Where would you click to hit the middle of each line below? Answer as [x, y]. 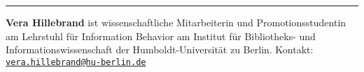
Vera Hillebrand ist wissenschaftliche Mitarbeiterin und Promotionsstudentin [176, 22]
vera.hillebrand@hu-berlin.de [76, 62]
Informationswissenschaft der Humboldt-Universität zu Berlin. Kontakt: [160, 49]
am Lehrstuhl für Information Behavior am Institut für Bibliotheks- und [161, 36]
